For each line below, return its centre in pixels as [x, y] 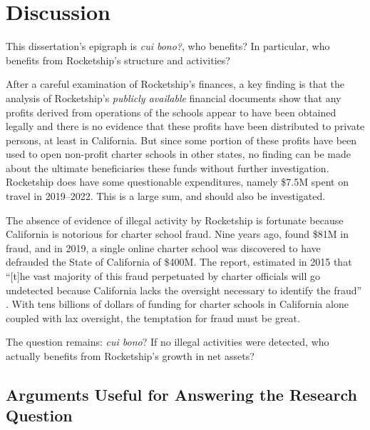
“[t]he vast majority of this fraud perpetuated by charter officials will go [163, 276]
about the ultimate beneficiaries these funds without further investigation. [168, 167]
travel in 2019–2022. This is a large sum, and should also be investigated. [166, 196]
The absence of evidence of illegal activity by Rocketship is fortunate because [175, 220]
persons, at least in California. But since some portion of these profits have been [181, 140]
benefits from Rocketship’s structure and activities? [118, 60]
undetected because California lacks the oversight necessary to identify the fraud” [184, 290]
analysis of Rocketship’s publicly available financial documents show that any [174, 97]
